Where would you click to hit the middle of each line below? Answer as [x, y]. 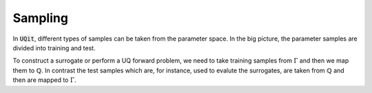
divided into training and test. [54, 48]
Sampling [41, 18]
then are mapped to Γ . [44, 80]
